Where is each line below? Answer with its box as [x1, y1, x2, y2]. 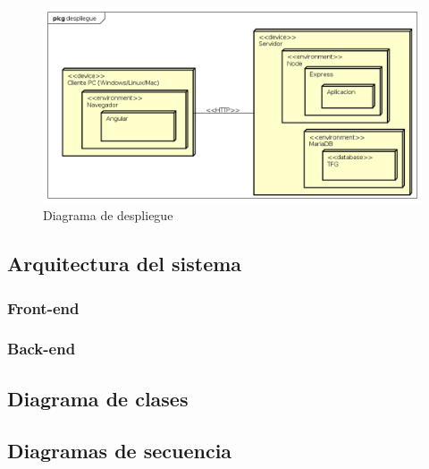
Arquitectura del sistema [7, 250, 242, 277]
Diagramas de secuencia [7, 437, 232, 465]
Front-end [7, 296, 80, 319]
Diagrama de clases [7, 384, 189, 412]
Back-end [7, 337, 76, 360]
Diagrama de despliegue [43, 206, 173, 225]
